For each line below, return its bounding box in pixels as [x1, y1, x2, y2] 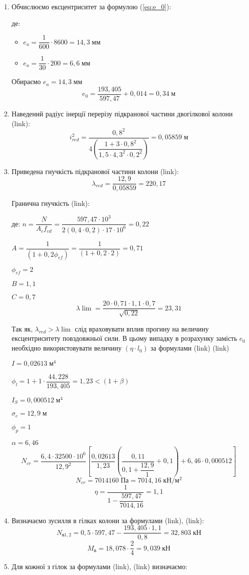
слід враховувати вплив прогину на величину [75, 323, 209, 333]
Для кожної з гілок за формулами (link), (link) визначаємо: [11, 561, 187, 572]
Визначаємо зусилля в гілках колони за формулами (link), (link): [11, 515, 204, 525]
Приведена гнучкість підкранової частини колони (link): [11, 166, 179, 176]
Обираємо [11, 76, 41, 87]
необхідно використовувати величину [11, 343, 122, 353]
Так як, [11, 323, 33, 333]
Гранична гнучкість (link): [11, 198, 90, 208]
